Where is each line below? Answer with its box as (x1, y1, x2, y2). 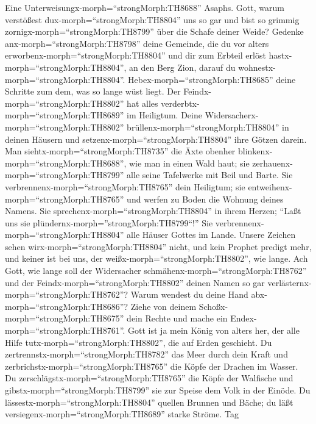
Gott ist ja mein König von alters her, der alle (128, 324, 300, 337)
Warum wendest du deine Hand (130, 288, 248, 301)
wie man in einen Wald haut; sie (129, 156, 250, 169)
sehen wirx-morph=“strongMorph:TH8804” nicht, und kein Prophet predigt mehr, (5, 240, 312, 253)
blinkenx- (238, 145, 273, 157)
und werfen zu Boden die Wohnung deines (127, 192, 284, 205)
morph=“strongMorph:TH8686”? (5, 300, 128, 312)
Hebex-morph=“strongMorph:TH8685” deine (128, 73, 296, 85)
